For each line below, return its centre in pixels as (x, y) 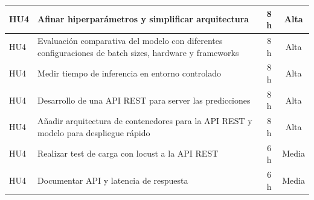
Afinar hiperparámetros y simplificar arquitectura (143, 19)
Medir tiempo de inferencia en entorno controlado (129, 73)
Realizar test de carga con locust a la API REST (128, 153)
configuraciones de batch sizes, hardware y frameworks (138, 52)
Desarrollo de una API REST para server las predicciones (144, 100)
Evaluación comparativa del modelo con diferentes (130, 40)
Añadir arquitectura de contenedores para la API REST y (145, 121)
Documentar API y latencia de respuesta (113, 180)
